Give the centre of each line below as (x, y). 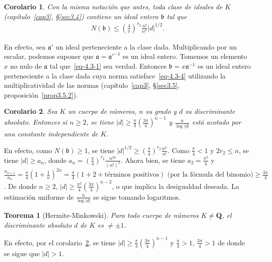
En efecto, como (28, 150)
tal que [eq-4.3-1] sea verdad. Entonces (108, 65)
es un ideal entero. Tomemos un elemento (185, 56)
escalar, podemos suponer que (49, 56)
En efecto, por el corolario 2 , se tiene (60, 242)
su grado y (161, 111)
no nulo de (26, 65)
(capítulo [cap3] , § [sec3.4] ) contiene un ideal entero (81, 16)
